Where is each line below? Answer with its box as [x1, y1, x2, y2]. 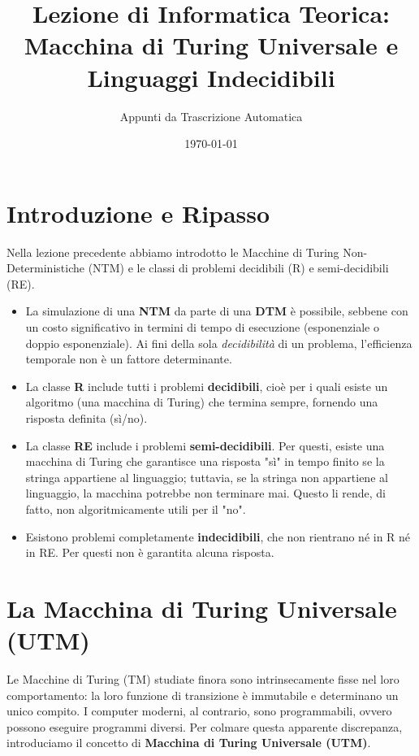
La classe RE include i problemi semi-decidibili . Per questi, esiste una [25, 437, 385, 454]
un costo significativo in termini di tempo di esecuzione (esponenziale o [25, 319, 379, 335]
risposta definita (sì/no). [25, 409, 148, 426]
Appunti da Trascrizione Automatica [119, 107, 303, 124]
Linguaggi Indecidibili [87, 60, 335, 93]
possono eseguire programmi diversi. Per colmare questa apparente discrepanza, [6, 718, 403, 735]
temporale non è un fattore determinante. [25, 350, 232, 367]
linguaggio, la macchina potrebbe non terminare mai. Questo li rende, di [25, 484, 387, 502]
